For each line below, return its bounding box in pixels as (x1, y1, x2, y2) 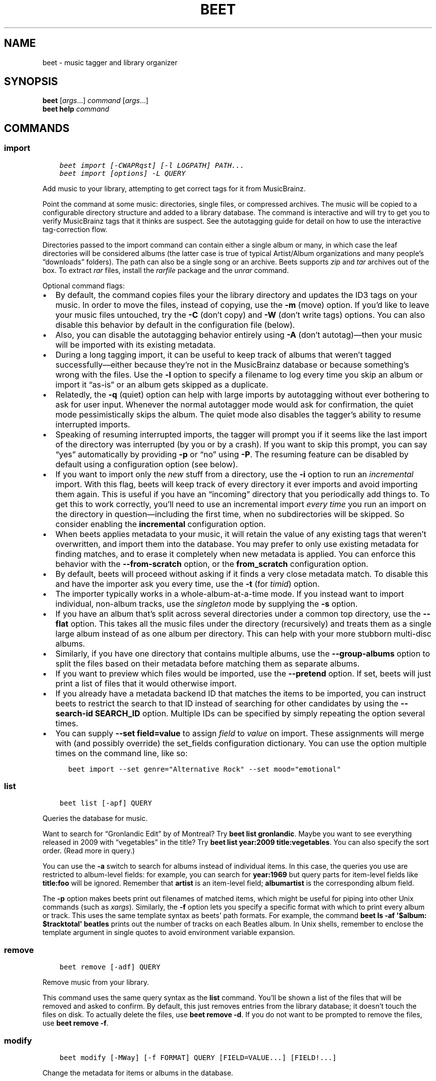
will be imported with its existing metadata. (55, 339, 216, 350)
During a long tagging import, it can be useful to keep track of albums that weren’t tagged (55, 349, 392, 360)
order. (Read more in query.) (42, 846, 135, 855)
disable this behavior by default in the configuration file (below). (55, 319, 295, 330)
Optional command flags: (42, 281, 125, 290)
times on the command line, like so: (55, 748, 188, 758)
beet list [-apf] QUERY (59, 799, 152, 808)
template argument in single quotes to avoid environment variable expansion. (42, 928, 295, 937)
